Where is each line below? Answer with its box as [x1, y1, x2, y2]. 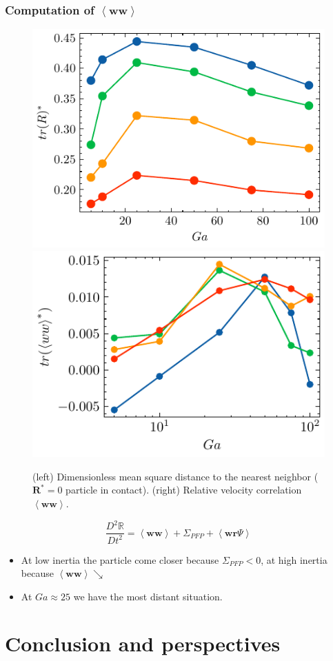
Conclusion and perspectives [5, 629, 281, 658]
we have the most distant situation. [73, 589, 223, 603]
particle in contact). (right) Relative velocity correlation [65, 482, 302, 497]
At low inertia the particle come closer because [21, 552, 219, 567]
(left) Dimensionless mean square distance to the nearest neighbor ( [32, 469, 319, 483]
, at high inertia [261, 552, 327, 567]
